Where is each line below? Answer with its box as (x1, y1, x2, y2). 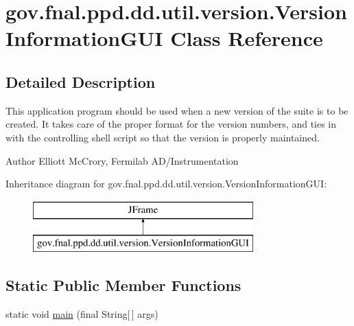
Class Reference (170, 24, 323, 52)
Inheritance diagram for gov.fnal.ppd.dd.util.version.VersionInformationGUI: (5, 176, 327, 191)
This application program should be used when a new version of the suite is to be (5, 103, 349, 117)
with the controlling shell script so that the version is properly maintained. (5, 130, 320, 144)
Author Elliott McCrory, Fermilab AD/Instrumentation (5, 153, 239, 167)
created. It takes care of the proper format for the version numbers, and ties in (5, 117, 337, 131)
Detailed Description (5, 71, 156, 92)
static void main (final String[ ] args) (5, 307, 158, 321)
